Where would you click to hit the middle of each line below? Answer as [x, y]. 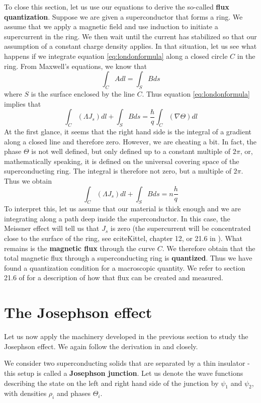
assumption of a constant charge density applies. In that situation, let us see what [130, 46]
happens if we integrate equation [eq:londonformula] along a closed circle [116, 56]
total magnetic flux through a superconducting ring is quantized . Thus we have [128, 258]
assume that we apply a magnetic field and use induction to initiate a [111, 26]
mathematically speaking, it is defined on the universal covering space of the [122, 161]
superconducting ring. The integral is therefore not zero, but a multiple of [118, 171]
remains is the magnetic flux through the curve [80, 248]
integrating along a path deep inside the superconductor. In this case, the [117, 218]
